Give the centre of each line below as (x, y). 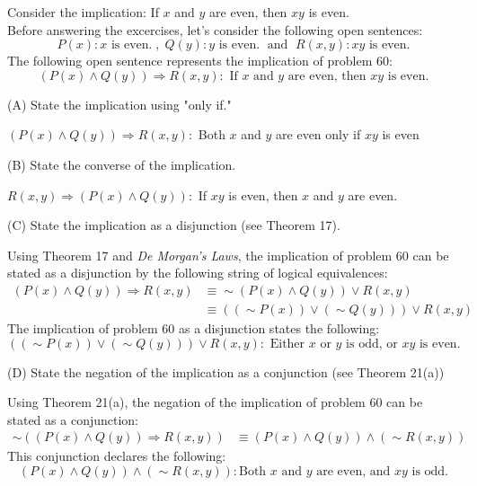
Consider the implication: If (83, 12)
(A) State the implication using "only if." (119, 104)
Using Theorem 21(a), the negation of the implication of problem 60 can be (215, 402)
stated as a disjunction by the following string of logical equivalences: (198, 273)
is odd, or (372, 344)
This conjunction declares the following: (117, 456)
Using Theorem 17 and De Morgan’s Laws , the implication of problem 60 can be (228, 255)
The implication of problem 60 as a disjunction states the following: (194, 328)
